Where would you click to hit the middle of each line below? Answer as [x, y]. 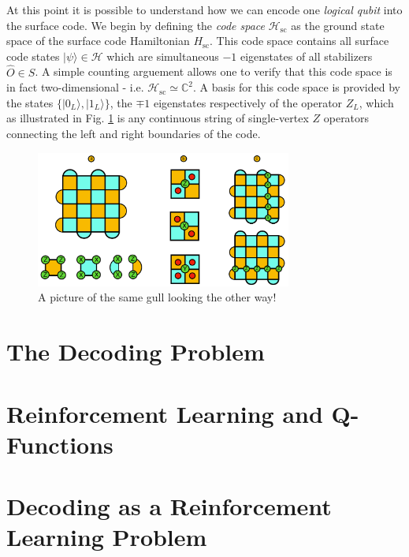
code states [33, 56]
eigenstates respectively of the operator [248, 102]
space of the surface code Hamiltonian [98, 41]
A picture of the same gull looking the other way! [157, 297]
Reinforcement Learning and [165, 413]
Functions [60, 444]
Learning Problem [107, 537]
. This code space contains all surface [299, 41]
